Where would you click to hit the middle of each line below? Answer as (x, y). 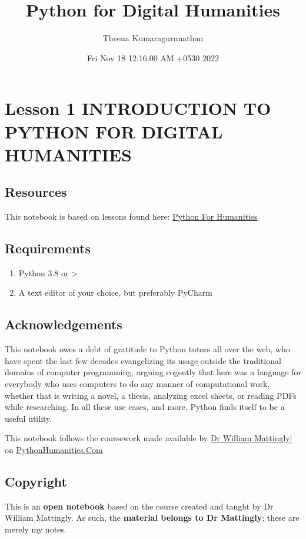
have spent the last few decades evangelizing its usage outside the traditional (143, 360)
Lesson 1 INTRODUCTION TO (138, 108)
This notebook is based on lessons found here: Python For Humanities (131, 216)
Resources (36, 192)
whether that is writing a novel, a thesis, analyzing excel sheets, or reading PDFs (151, 395)
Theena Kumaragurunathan (153, 38)
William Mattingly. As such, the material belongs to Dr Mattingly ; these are (152, 517)
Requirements (48, 248)
